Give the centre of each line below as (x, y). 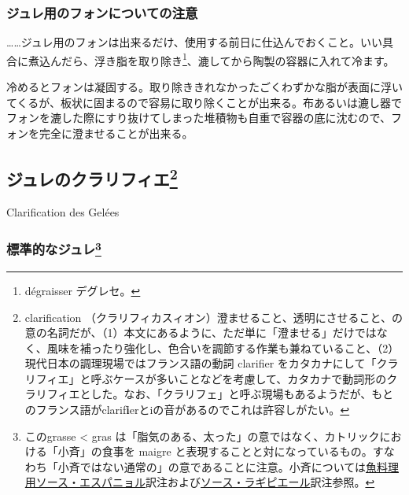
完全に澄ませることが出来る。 (116, 133)
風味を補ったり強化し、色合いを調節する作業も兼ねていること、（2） (223, 347)
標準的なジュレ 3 (54, 248)
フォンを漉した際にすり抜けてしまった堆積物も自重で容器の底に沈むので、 (199, 118)
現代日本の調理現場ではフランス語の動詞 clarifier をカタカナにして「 (201, 363)
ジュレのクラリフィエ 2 (92, 177)
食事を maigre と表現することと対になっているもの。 (237, 451)
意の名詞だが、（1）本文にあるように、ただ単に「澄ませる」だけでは (201, 332)
